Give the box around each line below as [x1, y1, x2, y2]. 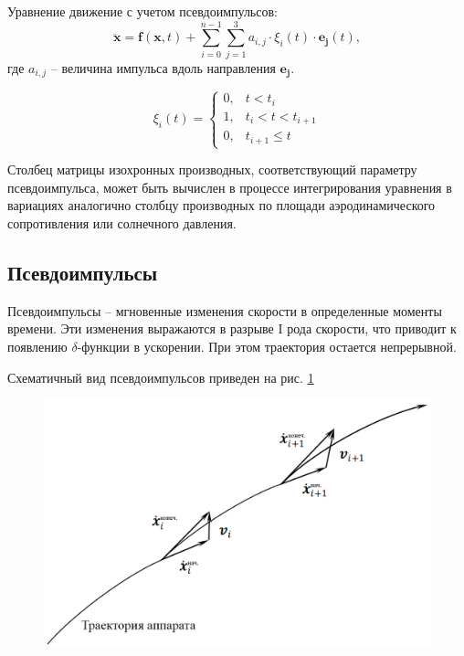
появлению [7, 336, 68, 355]
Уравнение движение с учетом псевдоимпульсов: [7, 2, 278, 20]
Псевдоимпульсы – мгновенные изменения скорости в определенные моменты [7, 301, 442, 320]
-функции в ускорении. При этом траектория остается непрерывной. [77, 336, 457, 355]
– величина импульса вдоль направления [50, 58, 276, 77]
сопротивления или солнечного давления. [7, 213, 237, 232]
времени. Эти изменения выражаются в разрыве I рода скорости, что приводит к [7, 319, 457, 338]
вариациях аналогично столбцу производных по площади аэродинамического [7, 196, 436, 215]
